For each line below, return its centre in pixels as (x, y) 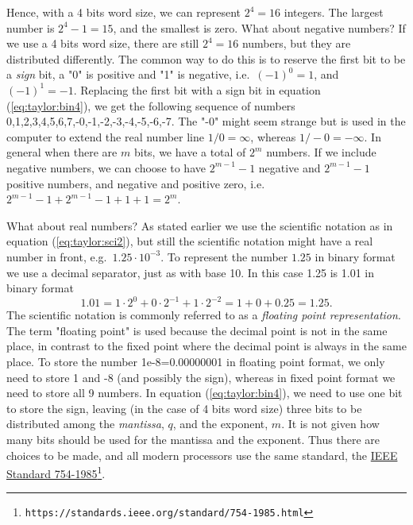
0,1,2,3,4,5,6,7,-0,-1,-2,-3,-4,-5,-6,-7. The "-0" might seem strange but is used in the (206, 121)
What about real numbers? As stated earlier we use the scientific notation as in (200, 225)
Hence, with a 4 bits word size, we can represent (124, 12)
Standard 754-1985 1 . (56, 472)
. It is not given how (330, 424)
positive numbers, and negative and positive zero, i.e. (136, 183)
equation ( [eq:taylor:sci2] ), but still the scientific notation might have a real (190, 241)
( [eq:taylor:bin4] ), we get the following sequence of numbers (151, 105)
